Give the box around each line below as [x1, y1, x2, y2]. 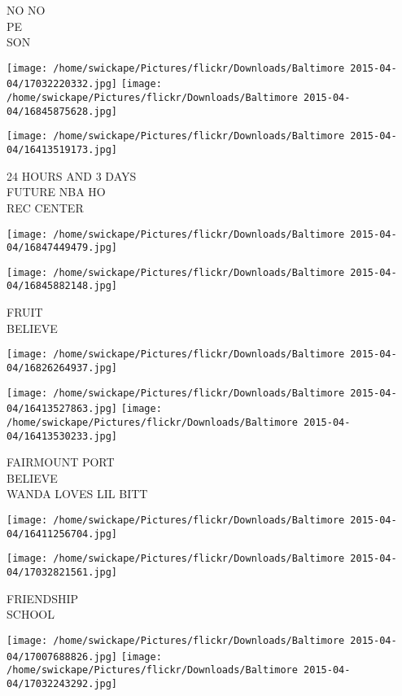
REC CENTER [7, 199, 84, 216]
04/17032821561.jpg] [7, 567, 118, 578]
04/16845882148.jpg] [7, 280, 118, 292]
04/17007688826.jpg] [7, 650, 118, 663]
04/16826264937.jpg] [7, 361, 118, 374]
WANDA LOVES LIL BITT [7, 485, 148, 502]
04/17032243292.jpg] [7, 677, 118, 689]
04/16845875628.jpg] [7, 105, 118, 117]
